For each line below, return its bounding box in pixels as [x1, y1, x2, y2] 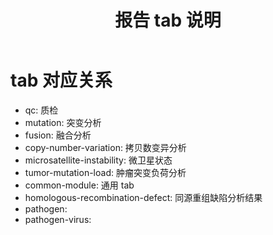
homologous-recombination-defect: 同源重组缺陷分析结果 [24, 191, 263, 203]
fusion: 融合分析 [24, 129, 92, 141]
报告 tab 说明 [114, 9, 222, 32]
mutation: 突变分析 [24, 116, 102, 128]
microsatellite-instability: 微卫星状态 [24, 154, 173, 166]
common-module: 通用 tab [24, 179, 135, 191]
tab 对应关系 [10, 69, 113, 92]
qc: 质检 [24, 104, 59, 116]
